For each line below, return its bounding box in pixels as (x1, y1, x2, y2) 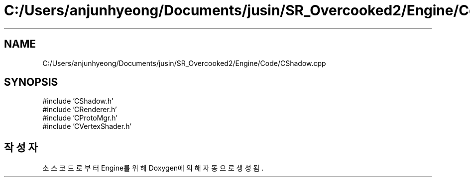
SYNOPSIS (4, 76, 58, 89)
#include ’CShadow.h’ (42, 97, 114, 106)
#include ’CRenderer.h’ (42, 105, 117, 114)
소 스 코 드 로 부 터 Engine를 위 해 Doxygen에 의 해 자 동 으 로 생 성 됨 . (42, 164, 264, 173)
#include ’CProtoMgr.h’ (42, 114, 117, 122)
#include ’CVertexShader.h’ (42, 122, 131, 131)
